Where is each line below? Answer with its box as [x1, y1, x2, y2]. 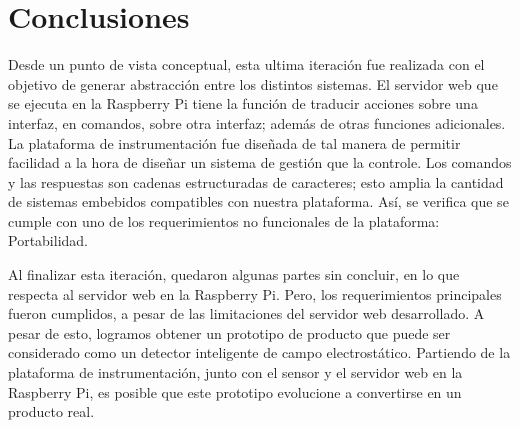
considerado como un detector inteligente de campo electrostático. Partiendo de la [8, 342, 511, 363]
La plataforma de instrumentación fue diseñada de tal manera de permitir [8, 132, 461, 153]
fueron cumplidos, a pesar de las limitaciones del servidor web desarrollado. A [8, 303, 485, 324]
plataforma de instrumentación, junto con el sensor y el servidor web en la [8, 362, 463, 383]
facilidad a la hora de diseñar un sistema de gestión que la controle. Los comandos [8, 152, 512, 173]
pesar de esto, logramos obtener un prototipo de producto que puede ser [8, 322, 451, 343]
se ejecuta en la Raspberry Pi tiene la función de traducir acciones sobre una [8, 93, 478, 114]
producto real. [8, 401, 95, 422]
